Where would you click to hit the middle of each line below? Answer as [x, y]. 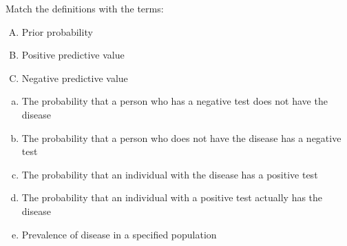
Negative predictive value [75, 78]
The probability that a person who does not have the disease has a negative [181, 137]
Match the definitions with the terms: [85, 8]
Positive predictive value [73, 55]
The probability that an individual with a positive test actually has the [172, 197]
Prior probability [57, 31]
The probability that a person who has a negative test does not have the [175, 101]
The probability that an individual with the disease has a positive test [170, 174]
